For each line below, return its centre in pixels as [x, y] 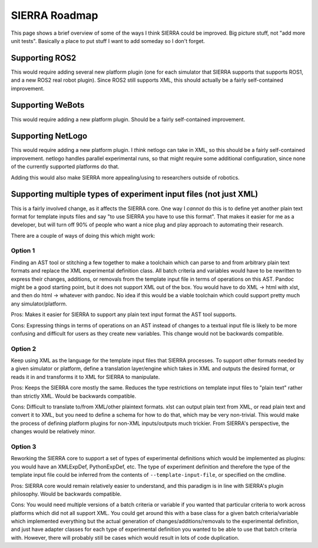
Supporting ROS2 [44, 58]
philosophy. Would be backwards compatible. [66, 494]
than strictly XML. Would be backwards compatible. [74, 396]
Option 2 [24, 348]
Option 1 [23, 251]
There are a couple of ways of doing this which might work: [83, 235]
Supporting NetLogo [49, 136]
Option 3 [24, 446]
